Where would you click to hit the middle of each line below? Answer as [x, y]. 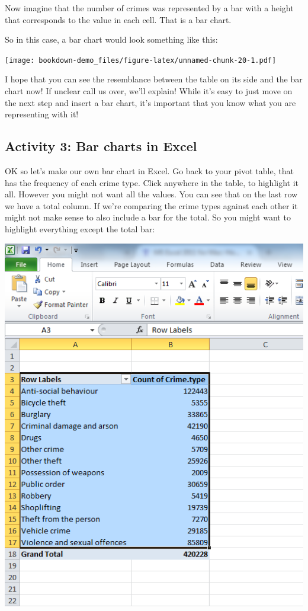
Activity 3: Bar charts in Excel [101, 146]
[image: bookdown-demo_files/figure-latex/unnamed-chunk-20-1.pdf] [141, 60]
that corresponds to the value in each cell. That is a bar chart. [118, 19]
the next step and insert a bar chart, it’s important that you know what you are [150, 102]
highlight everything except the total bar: [80, 228]
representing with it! [42, 114]
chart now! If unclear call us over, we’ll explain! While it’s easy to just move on [149, 91]
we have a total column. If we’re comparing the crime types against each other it [151, 205]
